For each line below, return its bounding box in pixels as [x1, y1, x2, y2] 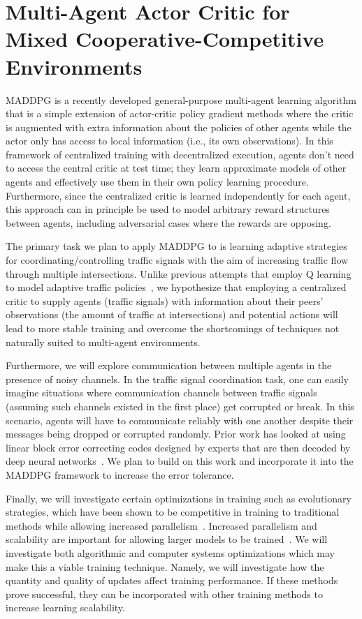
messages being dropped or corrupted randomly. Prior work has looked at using [6, 426, 346, 441]
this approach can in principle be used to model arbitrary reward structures [6, 202, 330, 216]
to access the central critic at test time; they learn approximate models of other [6, 161, 347, 175]
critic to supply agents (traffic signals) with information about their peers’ [6, 293, 324, 308]
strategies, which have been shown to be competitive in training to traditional [6, 505, 340, 519]
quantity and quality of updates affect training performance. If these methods [6, 573, 338, 588]
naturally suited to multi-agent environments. [6, 334, 201, 349]
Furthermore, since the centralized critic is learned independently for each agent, [6, 188, 351, 202]
